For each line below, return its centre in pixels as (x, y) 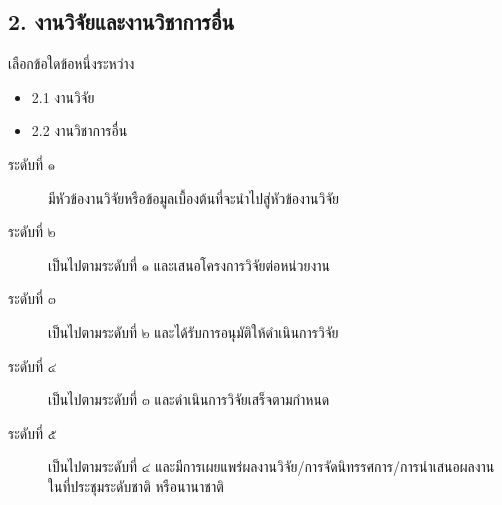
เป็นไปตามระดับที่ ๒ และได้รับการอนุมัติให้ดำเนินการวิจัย (193, 331)
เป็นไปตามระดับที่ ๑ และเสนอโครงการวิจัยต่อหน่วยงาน (189, 264)
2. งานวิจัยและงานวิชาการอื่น (121, 21)
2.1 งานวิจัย (63, 96)
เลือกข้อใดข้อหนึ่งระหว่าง (71, 63)
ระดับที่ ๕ (32, 432)
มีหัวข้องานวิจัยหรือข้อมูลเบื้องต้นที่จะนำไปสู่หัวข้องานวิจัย (194, 197)
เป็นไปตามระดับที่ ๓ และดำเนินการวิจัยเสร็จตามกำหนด (189, 399)
